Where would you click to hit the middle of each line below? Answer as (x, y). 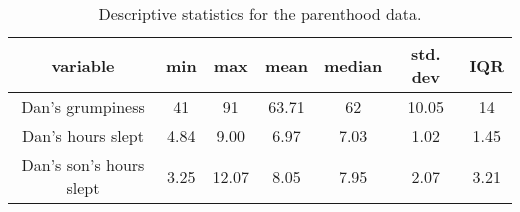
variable (83, 65)
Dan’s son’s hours (83, 164)
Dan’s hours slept (83, 135)
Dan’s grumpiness (83, 106)
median (353, 65)
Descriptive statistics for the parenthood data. (260, 13)
